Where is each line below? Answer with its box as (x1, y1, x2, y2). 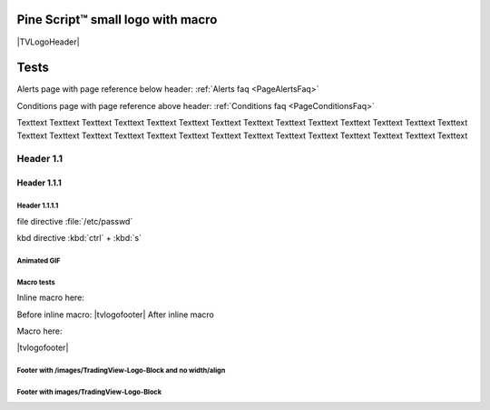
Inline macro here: (16, 292, 85, 304)
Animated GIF (16, 255, 61, 265)
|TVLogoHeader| (16, 36, 81, 47)
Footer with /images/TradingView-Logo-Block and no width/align (16, 366, 226, 375)
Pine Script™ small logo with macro (16, 12, 218, 27)
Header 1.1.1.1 (16, 201, 59, 210)
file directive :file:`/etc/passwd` (16, 215, 133, 226)
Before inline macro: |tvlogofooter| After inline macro (16, 309, 215, 320)
